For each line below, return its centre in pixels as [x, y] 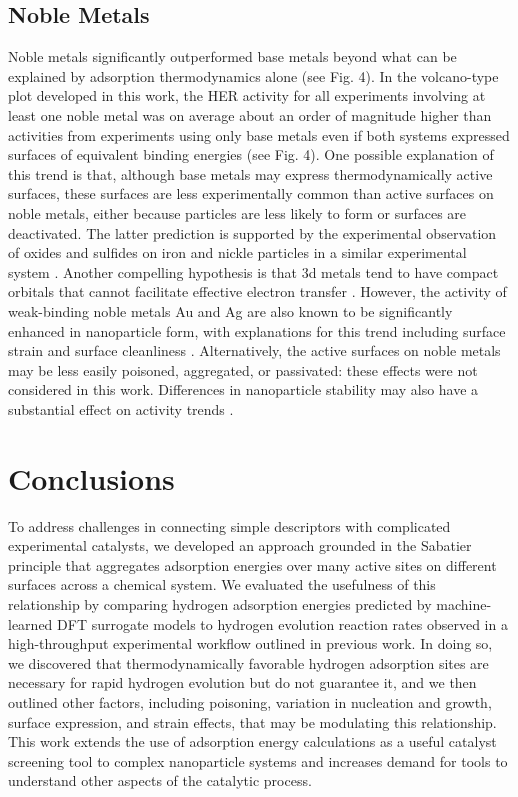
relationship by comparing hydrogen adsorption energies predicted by [220, 603]
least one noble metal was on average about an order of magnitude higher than [250, 114]
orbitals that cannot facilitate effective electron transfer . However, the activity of [257, 291]
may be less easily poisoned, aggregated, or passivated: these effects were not [243, 369]
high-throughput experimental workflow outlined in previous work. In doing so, [250, 643]
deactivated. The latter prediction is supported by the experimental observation [252, 232]
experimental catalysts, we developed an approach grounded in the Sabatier [240, 545]
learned [30, 623]
